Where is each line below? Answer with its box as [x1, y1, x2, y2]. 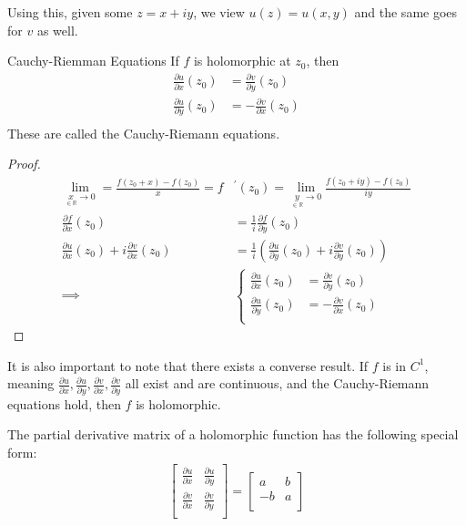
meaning [7, 374, 55, 393]
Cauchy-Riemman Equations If [7, 51, 179, 70]
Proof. [7, 154, 41, 173]
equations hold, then [7, 394, 121, 413]
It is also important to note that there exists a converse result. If [7, 356, 369, 375]
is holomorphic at [193, 51, 291, 70]
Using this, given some [7, 3, 133, 21]
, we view [193, 3, 245, 21]
